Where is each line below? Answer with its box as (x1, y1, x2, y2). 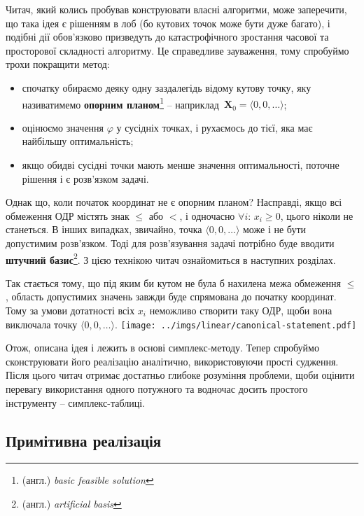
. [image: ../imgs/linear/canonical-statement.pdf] (115, 316, 357, 331)
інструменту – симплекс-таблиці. (6, 395, 145, 410)
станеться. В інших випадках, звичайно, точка (6, 222, 202, 237)
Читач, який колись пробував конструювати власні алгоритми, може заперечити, (6, 2, 347, 16)
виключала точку (6, 316, 78, 331)
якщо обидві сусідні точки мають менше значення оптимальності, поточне (22, 158, 339, 172)
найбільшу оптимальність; (22, 134, 134, 148)
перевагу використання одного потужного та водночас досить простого (6, 382, 308, 396)
